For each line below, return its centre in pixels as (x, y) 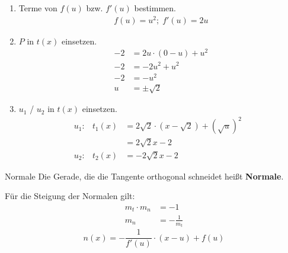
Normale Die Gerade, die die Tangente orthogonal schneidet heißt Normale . (144, 176)
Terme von (38, 8)
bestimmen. (155, 8)
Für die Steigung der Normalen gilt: (70, 196)
